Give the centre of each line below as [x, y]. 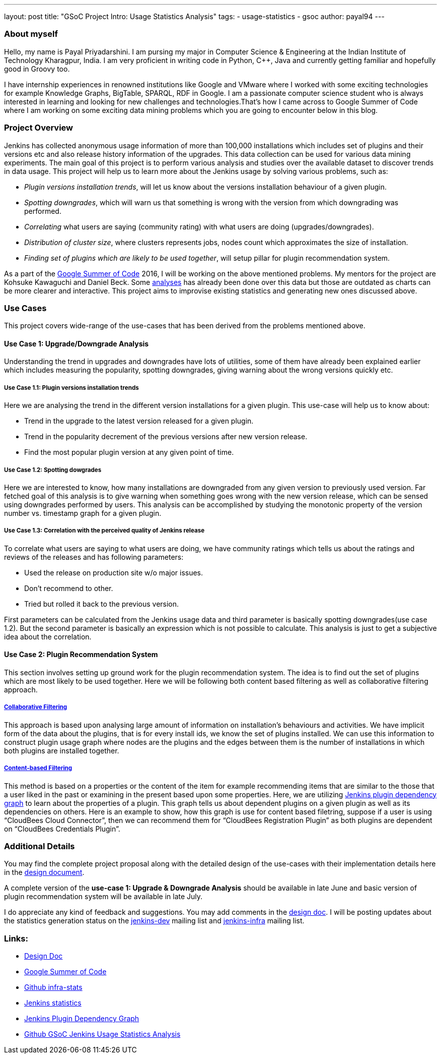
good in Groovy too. [37, 69]
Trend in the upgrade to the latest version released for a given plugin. [139, 421]
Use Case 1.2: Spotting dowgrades [53, 470]
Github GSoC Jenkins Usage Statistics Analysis [102, 1034]
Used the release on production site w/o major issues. [114, 572]
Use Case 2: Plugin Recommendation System [81, 655]
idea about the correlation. [48, 636]
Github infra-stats [53, 987]
